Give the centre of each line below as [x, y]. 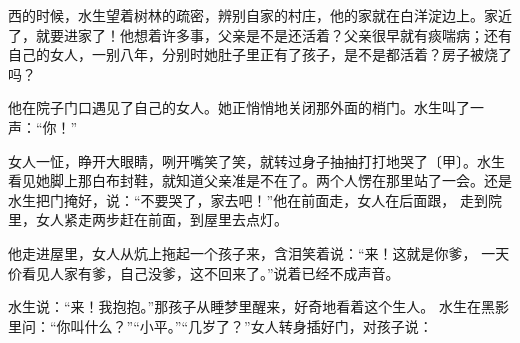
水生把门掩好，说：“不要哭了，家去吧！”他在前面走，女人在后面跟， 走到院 [255, 199]
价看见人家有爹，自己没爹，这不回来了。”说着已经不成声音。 [204, 272]
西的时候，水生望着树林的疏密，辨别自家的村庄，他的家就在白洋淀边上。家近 [260, 15]
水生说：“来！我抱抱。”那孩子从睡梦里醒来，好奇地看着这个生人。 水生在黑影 [258, 306]
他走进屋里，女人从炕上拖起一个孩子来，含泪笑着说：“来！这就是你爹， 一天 [259, 252]
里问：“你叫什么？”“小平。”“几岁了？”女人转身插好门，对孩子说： [220, 325]
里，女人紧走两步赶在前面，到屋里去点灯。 [148, 219]
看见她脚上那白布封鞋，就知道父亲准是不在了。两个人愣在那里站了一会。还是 [260, 180]
